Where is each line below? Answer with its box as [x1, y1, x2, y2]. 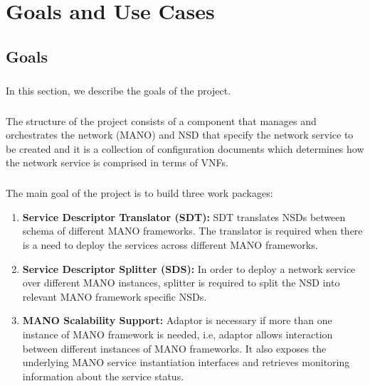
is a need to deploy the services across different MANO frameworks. [22, 237, 318, 252]
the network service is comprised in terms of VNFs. [6, 155, 228, 170]
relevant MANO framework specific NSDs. [22, 289, 207, 304]
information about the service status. [22, 368, 184, 383]
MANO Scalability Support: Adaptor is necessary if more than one [22, 313, 332, 328]
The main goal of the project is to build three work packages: [6, 186, 273, 200]
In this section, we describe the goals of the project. [6, 82, 231, 97]
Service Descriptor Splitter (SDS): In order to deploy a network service [22, 261, 356, 276]
